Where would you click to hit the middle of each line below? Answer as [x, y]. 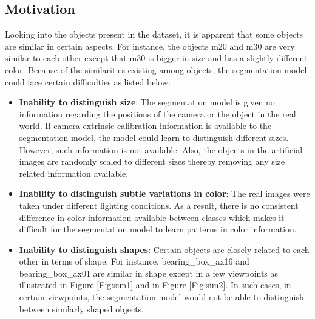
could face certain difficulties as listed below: [88, 81]
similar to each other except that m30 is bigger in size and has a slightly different [156, 58]
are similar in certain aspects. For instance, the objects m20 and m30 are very [150, 46]
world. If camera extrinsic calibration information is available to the [145, 126]
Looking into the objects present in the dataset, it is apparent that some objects [154, 34]
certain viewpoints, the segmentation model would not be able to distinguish [161, 297]
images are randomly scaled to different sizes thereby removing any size [152, 161]
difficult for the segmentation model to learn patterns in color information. [158, 229]
